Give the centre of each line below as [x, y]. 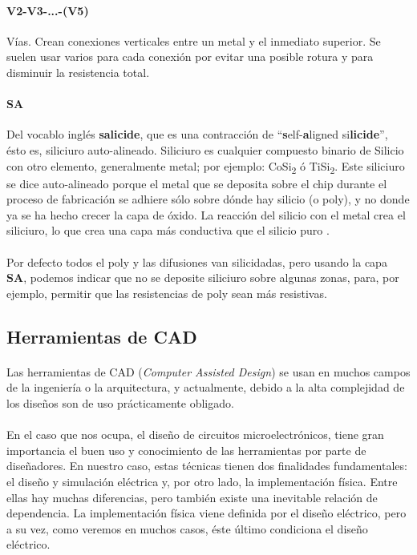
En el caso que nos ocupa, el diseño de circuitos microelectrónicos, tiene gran [195, 434]
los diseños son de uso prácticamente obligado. [120, 403]
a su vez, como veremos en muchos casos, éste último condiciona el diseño [187, 528]
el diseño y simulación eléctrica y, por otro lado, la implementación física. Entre [202, 481]
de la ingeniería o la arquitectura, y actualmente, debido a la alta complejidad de [206, 387]
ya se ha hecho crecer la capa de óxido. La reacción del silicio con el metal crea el [206, 214]
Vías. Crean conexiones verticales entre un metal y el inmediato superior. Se [194, 40]
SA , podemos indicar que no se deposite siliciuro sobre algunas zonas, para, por [203, 277]
